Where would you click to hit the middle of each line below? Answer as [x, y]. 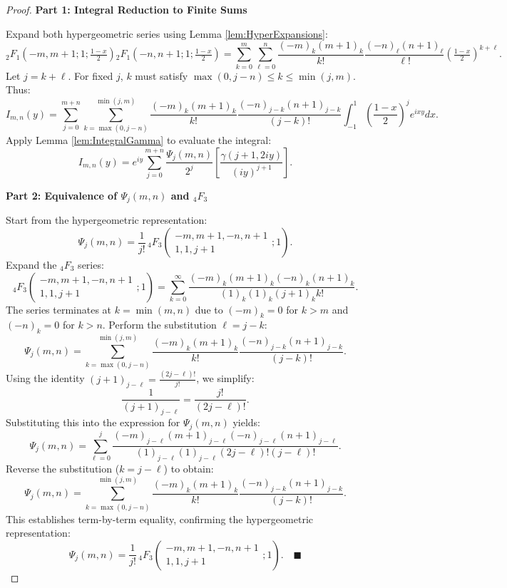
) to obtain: [189, 468]
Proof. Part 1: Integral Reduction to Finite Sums [127, 9]
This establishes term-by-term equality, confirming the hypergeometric [159, 519]
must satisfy [162, 75]
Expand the [31, 265]
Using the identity [45, 378]
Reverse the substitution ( [63, 468]
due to [209, 309]
